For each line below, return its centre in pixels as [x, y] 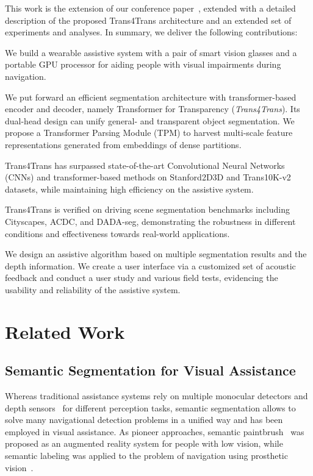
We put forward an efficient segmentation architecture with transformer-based [151, 97]
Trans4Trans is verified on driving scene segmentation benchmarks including [147, 209]
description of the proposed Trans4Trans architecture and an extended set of [148, 20]
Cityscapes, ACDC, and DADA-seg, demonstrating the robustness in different [150, 221]
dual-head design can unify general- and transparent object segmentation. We [150, 120]
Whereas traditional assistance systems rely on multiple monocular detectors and [156, 396]
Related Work [65, 331]
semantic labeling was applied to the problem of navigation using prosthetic [146, 456]
